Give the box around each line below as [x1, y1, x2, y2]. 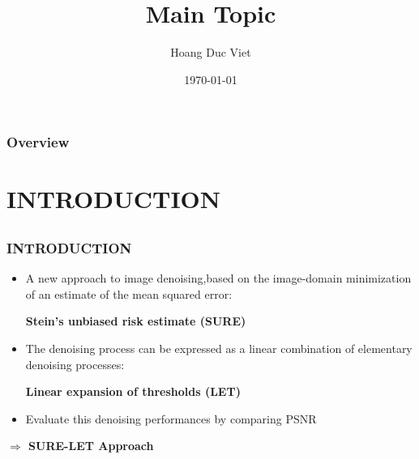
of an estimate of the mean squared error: [25, 285, 233, 302]
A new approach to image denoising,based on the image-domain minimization [25, 270, 412, 287]
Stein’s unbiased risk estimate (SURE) [25, 312, 246, 329]
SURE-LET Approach [28, 437, 154, 454]
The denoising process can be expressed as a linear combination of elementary [25, 340, 413, 357]
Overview [6, 132, 70, 152]
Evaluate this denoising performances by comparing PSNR [25, 410, 317, 427]
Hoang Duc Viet [170, 44, 251, 61]
